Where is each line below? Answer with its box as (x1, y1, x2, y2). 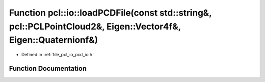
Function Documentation (9, 64, 87, 73)
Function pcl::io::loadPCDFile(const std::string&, (9, 7, 212, 18)
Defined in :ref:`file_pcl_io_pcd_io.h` (21, 52, 94, 58)
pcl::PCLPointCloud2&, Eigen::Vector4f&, (9, 21, 181, 32)
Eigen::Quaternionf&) (9, 35, 98, 46)
